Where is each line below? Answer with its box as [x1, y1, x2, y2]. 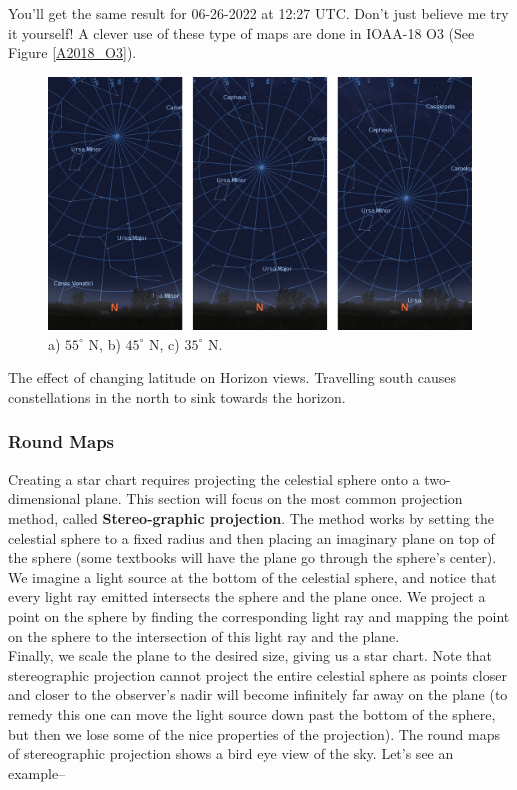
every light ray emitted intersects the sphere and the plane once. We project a [8, 586, 486, 607]
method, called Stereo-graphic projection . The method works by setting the [8, 507, 495, 528]
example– [8, 762, 66, 783]
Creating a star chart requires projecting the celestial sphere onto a [8, 468, 420, 489]
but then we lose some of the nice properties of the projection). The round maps [8, 723, 501, 744]
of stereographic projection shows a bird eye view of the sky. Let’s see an [8, 743, 454, 764]
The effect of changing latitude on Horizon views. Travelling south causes [8, 367, 456, 388]
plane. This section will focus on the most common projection [85, 488, 463, 509]
